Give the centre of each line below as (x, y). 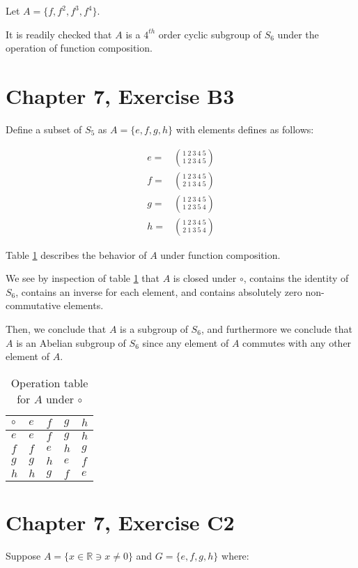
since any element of (186, 342)
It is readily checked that (59, 34)
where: (235, 555)
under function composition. (220, 254)
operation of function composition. (79, 48)
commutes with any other (297, 342)
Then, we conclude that (56, 329)
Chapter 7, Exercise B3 (120, 95)
